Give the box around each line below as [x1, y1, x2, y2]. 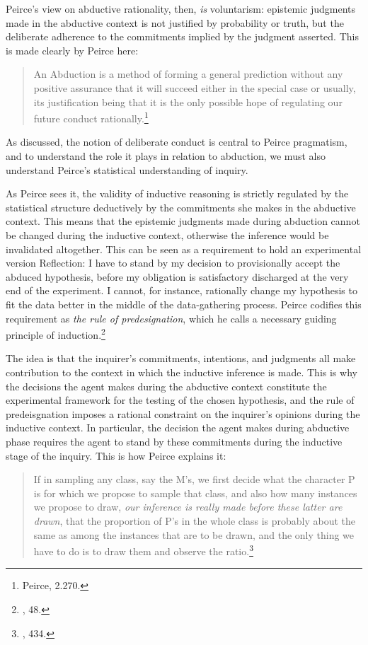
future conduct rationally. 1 [33, 109, 149, 125]
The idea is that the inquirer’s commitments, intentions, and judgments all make [6, 351, 356, 366]
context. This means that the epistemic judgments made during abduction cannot [6, 214, 360, 228]
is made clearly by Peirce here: [6, 42, 139, 57]
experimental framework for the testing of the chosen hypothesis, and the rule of [6, 393, 355, 407]
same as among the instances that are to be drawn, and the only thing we [33, 527, 355, 542]
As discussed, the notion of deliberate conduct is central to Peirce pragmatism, [6, 134, 347, 149]
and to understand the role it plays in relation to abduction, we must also [6, 149, 326, 163]
